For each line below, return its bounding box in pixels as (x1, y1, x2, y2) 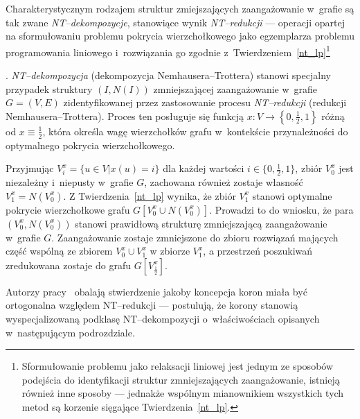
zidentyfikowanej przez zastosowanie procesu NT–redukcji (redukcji (63, 95, 347, 110)
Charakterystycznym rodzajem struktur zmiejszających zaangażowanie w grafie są (6, 1, 354, 15)
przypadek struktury (6, 81, 93, 96)
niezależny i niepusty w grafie (6, 175, 134, 189)
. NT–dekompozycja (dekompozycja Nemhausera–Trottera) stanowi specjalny (6, 68, 331, 83)
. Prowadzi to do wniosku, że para (209, 202, 354, 216)
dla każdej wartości (163, 161, 244, 176)
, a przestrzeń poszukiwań (203, 243, 313, 258)
